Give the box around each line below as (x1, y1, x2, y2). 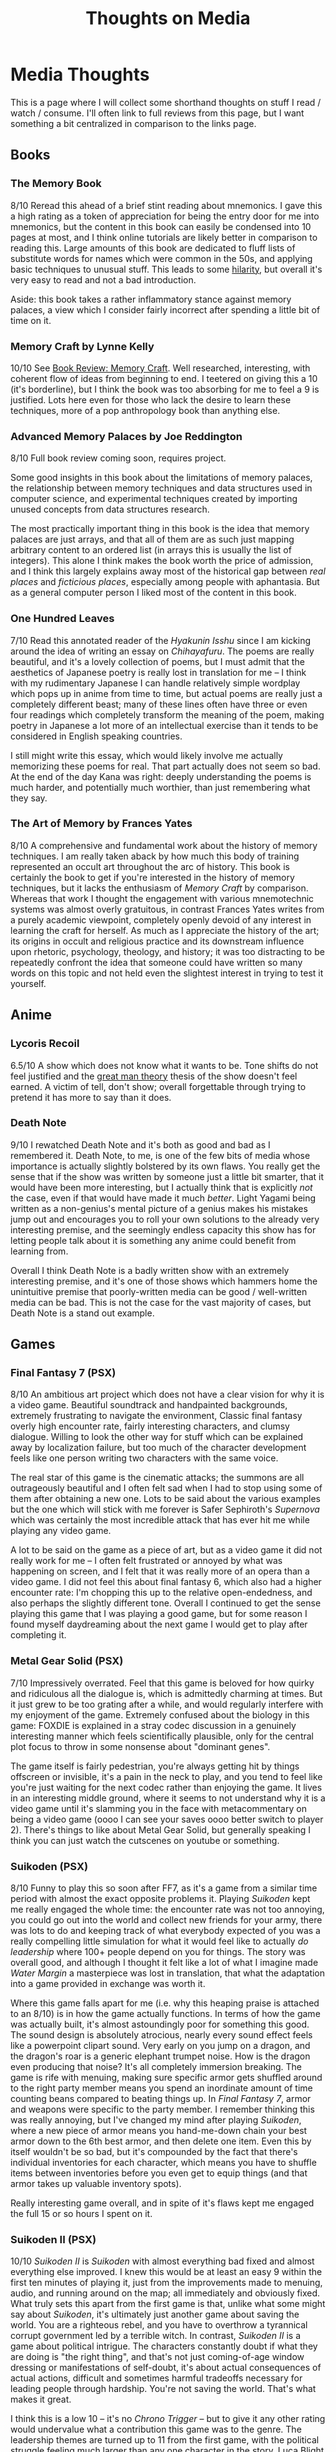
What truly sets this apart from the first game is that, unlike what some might (10, 2298, 326, 2310)
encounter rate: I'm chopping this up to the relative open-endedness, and (10, 1587, 313, 1599)
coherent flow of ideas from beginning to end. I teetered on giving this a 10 (10, 372, 318, 384)
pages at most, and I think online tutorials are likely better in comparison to (10, 231, 318, 243)
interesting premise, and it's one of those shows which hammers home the (10, 1275, 318, 1287)
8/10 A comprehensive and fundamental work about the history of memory (10, 839, 318, 851)
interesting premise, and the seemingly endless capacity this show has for (10, 1223, 317, 1236)
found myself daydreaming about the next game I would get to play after (10, 1618, 308, 1631)
